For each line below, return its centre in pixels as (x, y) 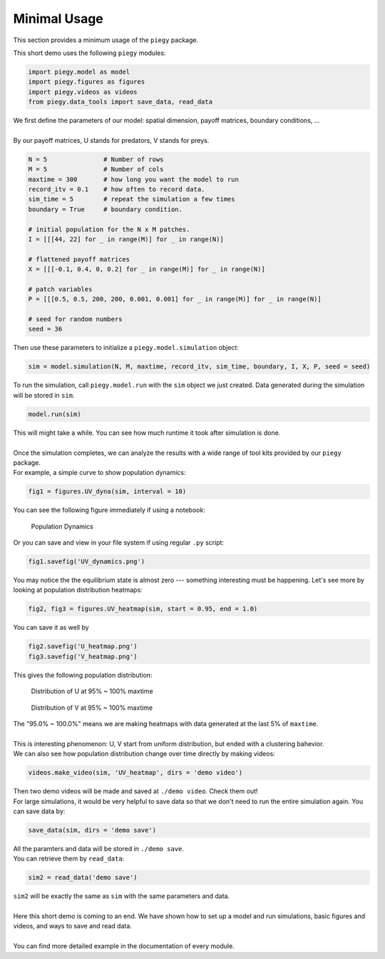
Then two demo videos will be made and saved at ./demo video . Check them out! (135, 791)
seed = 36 (45, 329)
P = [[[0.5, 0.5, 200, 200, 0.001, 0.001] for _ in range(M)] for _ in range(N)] (175, 299)
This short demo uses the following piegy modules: (89, 53)
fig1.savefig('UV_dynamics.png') (87, 562)
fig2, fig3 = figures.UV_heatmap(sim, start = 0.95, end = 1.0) (143, 609)
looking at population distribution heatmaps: (78, 590)
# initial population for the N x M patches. (109, 229)
